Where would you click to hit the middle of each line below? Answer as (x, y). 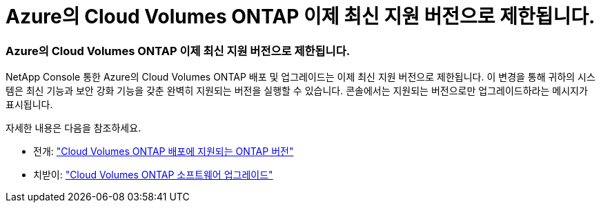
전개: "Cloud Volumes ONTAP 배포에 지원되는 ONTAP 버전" (164, 152)
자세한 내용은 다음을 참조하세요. (73, 128)
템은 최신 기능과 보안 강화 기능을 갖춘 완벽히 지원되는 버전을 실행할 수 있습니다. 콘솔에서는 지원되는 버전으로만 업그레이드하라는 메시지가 (297, 91)
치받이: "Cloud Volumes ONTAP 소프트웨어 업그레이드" (153, 175)
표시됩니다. (29, 105)
